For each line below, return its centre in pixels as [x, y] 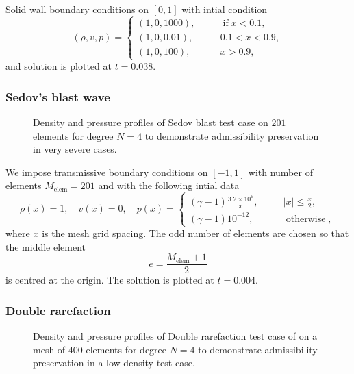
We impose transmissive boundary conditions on [107, 172]
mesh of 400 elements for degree [100, 349]
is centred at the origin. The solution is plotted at [110, 280]
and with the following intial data [169, 185]
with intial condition [225, 9]
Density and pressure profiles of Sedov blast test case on [151, 122]
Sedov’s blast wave [58, 96]
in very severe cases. [75, 149]
